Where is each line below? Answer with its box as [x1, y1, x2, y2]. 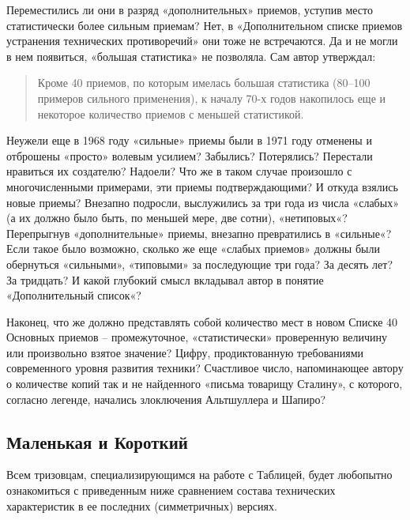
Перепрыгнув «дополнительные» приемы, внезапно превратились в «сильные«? [6, 224, 392, 241]
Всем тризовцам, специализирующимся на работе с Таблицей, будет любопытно [6, 466, 393, 483]
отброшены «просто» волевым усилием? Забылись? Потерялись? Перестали [6, 147, 373, 164]
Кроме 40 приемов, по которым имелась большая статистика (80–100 [37, 74, 371, 91]
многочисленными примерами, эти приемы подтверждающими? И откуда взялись [6, 178, 398, 194]
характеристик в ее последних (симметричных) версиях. [6, 497, 277, 514]
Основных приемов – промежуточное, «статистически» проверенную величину [6, 329, 387, 345]
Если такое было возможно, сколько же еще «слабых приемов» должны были [6, 240, 380, 257]
